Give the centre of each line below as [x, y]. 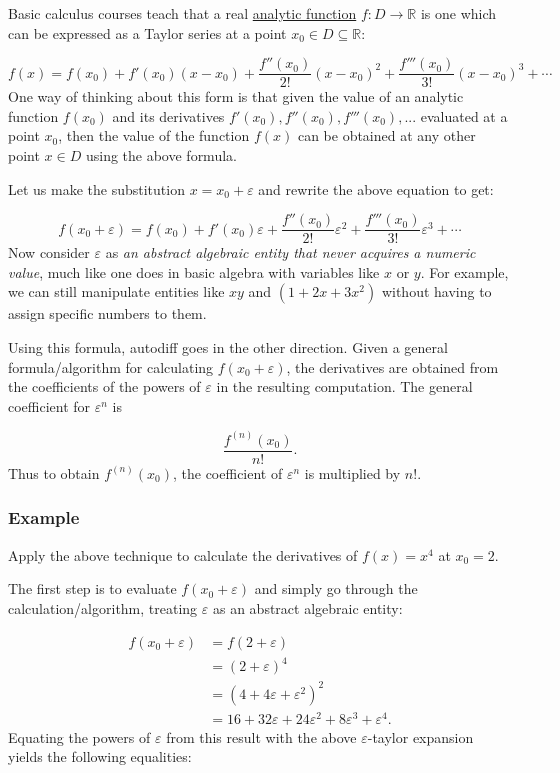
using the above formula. [161, 155]
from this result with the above [261, 736]
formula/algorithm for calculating [111, 366]
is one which [458, 13]
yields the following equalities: [100, 756]
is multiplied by [352, 472]
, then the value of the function [154, 135]
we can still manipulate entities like [116, 291]
